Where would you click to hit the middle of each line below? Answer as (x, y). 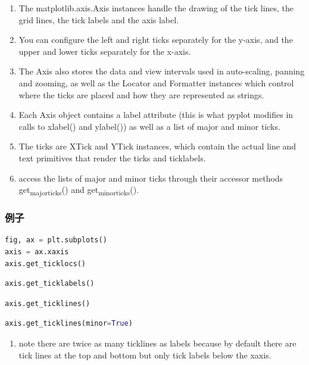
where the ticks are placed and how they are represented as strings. (141, 94)
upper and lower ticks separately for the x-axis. (105, 51)
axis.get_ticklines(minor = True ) (69, 324)
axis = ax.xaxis (37, 252)
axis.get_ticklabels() (50, 284)
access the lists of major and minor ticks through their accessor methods (151, 178)
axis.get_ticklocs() (46, 263)
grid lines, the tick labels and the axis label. (99, 19)
